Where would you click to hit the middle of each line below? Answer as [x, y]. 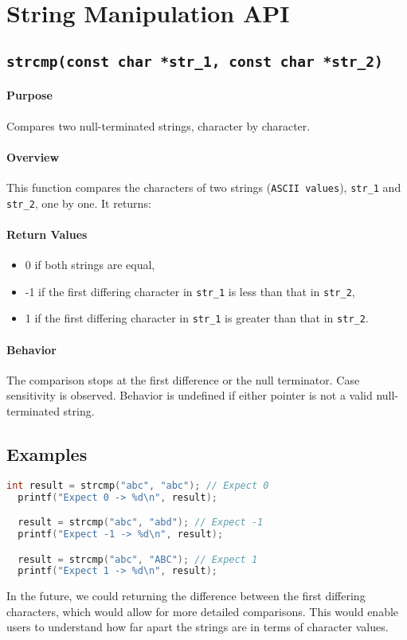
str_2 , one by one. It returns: [79, 203]
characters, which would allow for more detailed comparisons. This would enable [203, 611]
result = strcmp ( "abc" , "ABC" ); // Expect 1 [138, 559]
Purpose [29, 95]
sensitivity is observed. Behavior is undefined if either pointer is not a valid [190, 395]
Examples [47, 453]
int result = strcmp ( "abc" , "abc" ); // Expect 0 [138, 485]
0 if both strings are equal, [90, 265]
